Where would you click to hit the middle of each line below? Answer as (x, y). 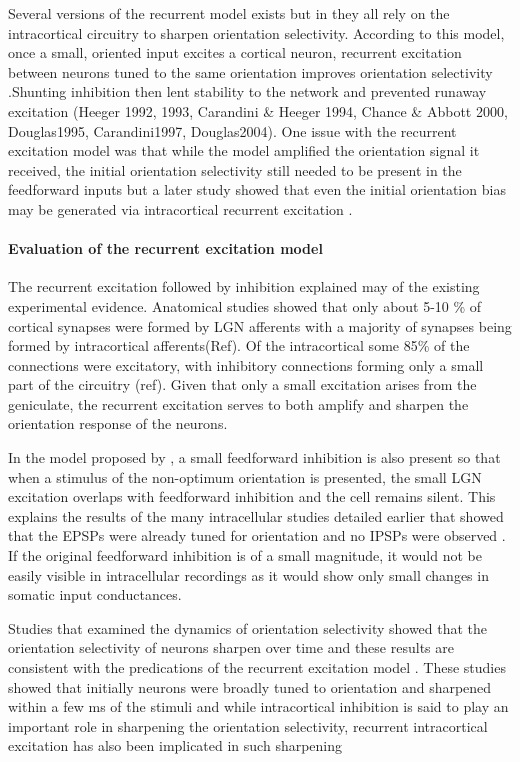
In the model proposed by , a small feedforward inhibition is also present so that (254, 457)
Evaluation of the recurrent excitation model (165, 248)
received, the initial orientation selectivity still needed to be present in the (235, 169)
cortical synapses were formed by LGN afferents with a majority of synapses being (260, 325)
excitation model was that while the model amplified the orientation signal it (244, 150)
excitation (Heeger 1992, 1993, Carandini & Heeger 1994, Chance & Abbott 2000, (258, 110)
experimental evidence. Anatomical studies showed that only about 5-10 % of (245, 305)
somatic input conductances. (95, 594)
